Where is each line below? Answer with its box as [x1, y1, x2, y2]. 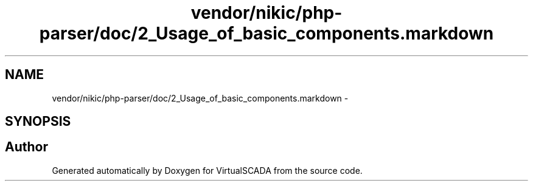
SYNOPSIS [5, 114, 71, 129]
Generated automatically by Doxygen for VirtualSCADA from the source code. [52, 165, 363, 176]
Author [5, 139, 48, 155]
